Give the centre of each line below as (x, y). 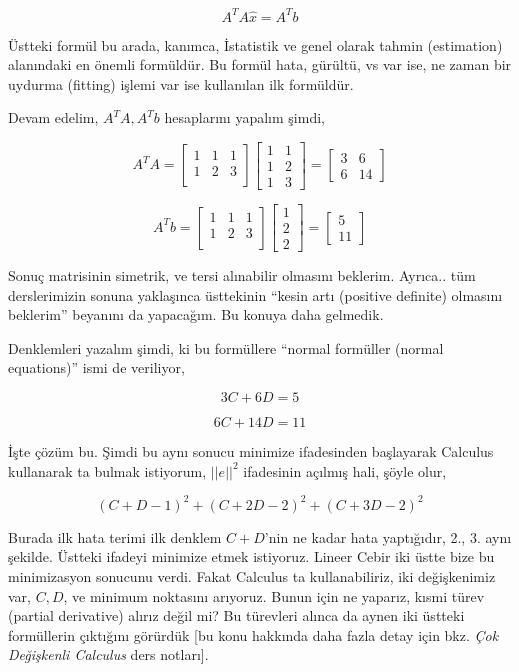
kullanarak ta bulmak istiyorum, (107, 470)
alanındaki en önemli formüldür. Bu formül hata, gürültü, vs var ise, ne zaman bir (260, 64)
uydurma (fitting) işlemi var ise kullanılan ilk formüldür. (181, 83)
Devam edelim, (53, 117)
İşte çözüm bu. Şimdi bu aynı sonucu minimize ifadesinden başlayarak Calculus (251, 451)
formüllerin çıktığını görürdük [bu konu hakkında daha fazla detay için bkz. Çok (253, 634)
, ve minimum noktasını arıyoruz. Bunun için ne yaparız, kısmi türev (274, 595)
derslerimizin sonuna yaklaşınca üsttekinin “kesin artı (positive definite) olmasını (255, 294)
